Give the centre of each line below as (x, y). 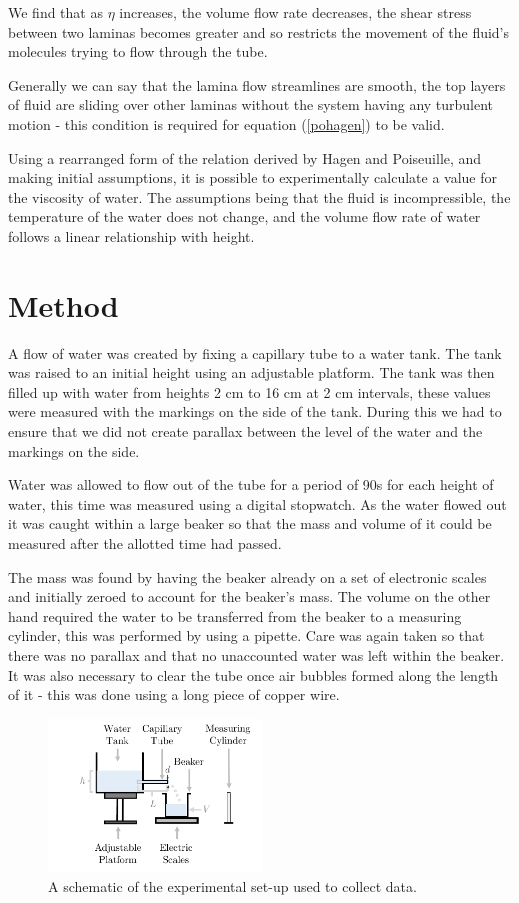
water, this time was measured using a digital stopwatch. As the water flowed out (257, 503)
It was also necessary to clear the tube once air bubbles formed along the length (253, 674)
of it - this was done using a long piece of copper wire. (174, 694)
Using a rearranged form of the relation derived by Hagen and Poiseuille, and (245, 157)
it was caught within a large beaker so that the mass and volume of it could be (250, 523)
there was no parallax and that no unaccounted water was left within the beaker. (256, 654)
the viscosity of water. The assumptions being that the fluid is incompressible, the (259, 196)
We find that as (55, 12)
